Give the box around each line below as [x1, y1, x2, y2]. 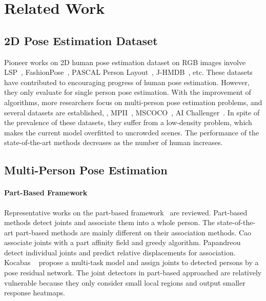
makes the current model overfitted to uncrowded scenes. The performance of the [4, 127, 259, 137]
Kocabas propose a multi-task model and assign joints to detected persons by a [4, 257, 259, 268]
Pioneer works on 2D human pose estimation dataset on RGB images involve [4, 56, 246, 67]
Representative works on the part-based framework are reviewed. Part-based [4, 207, 248, 217]
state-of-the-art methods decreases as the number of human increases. [4, 137, 223, 148]
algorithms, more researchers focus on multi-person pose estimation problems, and [4, 96, 262, 107]
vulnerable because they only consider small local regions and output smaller [4, 277, 245, 288]
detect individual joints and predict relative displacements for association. [4, 247, 236, 257]
